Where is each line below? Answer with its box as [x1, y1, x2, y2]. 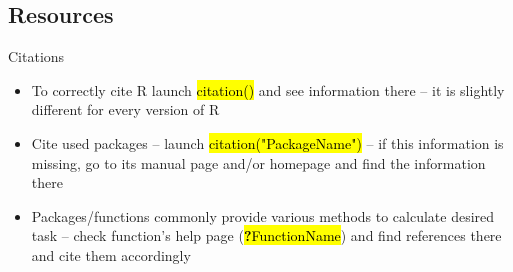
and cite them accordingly [31, 244, 191, 265]
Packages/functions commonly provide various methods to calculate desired [31, 205, 495, 226]
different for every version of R [31, 99, 220, 120]
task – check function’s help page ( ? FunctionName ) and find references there [31, 225, 502, 246]
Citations [8, 46, 65, 67]
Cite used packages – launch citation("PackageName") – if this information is [31, 132, 504, 153]
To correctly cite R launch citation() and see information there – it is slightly [31, 79, 505, 100]
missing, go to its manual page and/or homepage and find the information [31, 152, 486, 173]
